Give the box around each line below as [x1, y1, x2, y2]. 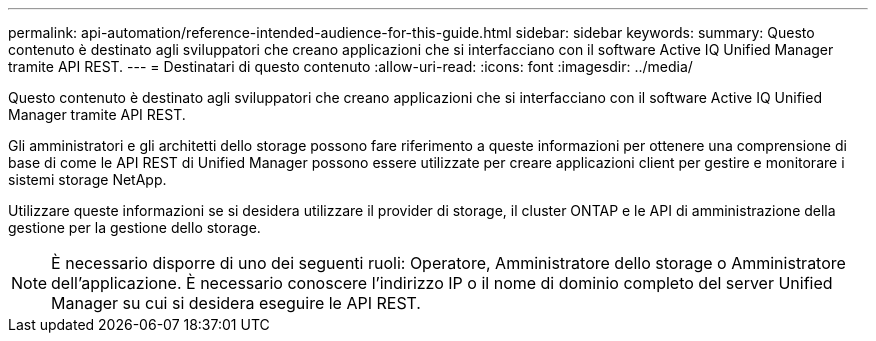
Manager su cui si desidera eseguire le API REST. [51, 293, 421, 313]
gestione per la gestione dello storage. [8, 219, 261, 236]
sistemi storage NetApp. [8, 171, 167, 188]
